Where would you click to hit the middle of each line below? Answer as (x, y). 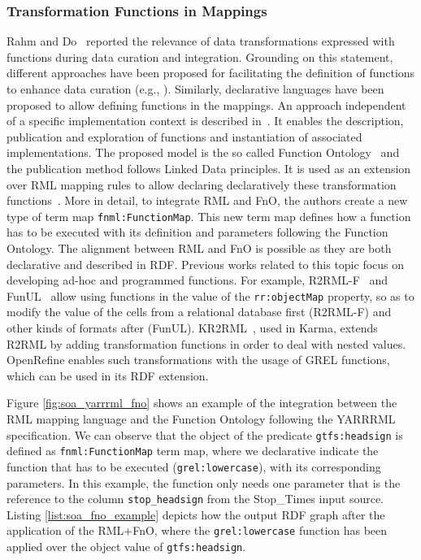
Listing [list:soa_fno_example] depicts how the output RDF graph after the (196, 514)
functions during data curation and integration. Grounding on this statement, (200, 56)
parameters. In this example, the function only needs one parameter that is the (204, 482)
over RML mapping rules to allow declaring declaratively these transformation (202, 184)
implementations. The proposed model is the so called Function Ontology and (203, 152)
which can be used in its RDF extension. (108, 375)
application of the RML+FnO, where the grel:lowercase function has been (197, 530)
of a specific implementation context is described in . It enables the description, (205, 121)
